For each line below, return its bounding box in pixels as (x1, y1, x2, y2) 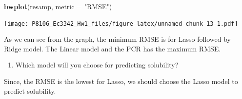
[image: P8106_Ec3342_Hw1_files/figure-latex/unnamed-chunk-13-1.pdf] (4, 20, 238, 27)
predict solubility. (4, 85, 56, 96)
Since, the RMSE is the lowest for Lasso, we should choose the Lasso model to (4, 76, 238, 86)
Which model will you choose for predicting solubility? (15, 60, 179, 70)
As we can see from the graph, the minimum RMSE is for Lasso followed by (4, 34, 231, 44)
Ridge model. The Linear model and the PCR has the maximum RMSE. (4, 43, 221, 53)
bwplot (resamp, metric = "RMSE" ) (4, 1, 112, 11)
